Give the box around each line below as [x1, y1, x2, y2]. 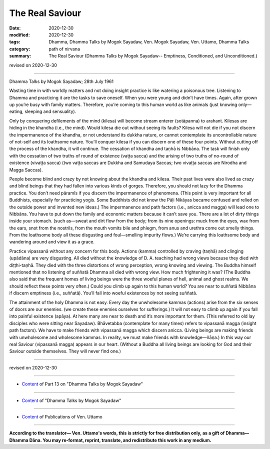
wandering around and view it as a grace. [9, 239, 95, 245]
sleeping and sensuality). [24, 108, 76, 114]
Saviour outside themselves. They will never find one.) [9, 348, 121, 354]
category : [9, 45, 30, 52]
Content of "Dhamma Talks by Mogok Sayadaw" [21, 397, 121, 403]
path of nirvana [48, 45, 80, 52]
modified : [9, 31, 30, 37]
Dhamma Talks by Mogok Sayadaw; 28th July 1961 [9, 78, 114, 84]
